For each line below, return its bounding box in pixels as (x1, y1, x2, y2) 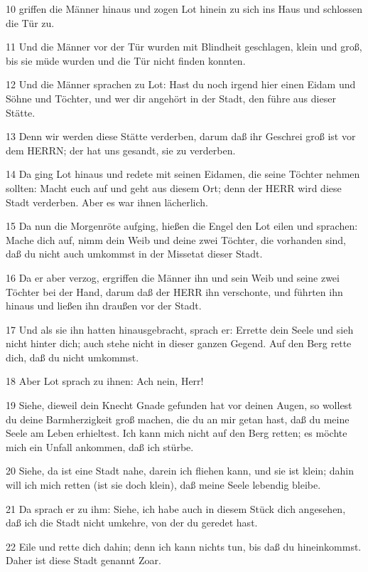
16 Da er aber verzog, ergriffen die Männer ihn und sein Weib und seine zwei (6, 270, 340, 285)
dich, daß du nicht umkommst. (6, 349, 139, 364)
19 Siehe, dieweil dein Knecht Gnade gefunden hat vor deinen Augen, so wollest (6, 398, 352, 413)
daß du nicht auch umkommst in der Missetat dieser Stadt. (6, 246, 263, 261)
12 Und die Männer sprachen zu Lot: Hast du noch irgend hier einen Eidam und (6, 77, 356, 92)
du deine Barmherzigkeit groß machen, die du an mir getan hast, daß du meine (6, 411, 350, 426)
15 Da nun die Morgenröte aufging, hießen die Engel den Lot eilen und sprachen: (6, 218, 358, 233)
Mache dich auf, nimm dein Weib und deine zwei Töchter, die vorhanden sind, (6, 232, 346, 247)
